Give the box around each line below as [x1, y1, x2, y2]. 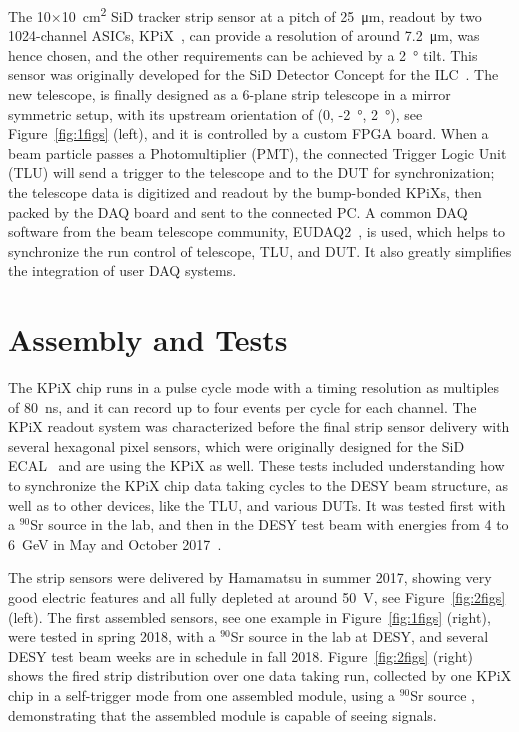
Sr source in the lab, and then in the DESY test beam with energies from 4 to [30, 514, 509, 535]
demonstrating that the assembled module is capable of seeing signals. [8, 704, 437, 725]
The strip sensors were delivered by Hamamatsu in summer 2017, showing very [8, 567, 492, 588]
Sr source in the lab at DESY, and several [230, 626, 489, 647]
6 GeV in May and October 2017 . [8, 533, 222, 554]
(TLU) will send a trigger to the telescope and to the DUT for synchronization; [8, 162, 495, 183]
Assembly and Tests [8, 319, 288, 360]
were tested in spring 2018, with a [8, 626, 216, 647]
